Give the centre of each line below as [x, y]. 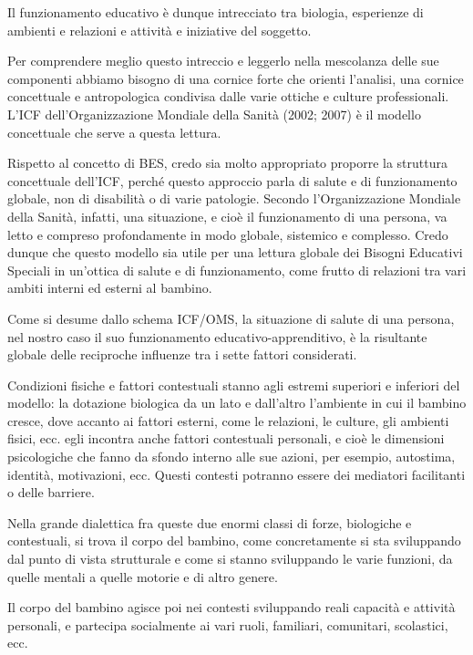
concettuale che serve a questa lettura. [114, 132]
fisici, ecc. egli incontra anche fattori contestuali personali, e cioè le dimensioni [226, 438]
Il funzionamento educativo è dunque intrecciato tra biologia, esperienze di [216, 12]
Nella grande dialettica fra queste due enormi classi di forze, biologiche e [210, 522]
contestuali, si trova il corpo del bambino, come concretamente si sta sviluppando [234, 541]
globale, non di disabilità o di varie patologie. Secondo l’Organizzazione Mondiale [234, 198]
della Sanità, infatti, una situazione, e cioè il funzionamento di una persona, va [227, 216]
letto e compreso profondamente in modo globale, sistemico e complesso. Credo [228, 234]
